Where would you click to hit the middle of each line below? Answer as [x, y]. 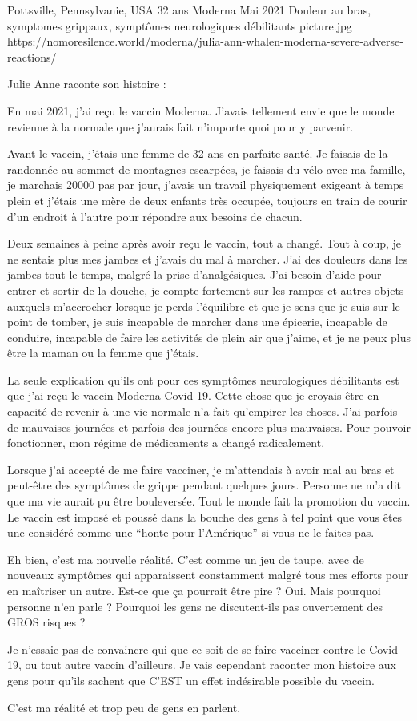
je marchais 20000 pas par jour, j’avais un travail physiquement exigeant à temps [206, 185]
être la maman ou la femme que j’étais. [103, 353]
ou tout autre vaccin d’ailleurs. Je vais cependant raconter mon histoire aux [211, 665]
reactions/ [32, 56]
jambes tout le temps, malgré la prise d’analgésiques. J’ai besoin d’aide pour [194, 274]
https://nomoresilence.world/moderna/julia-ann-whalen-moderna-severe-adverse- [205, 41]
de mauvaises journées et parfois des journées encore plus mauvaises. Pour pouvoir [209, 427]
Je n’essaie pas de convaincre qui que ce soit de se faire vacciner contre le [186, 648]
